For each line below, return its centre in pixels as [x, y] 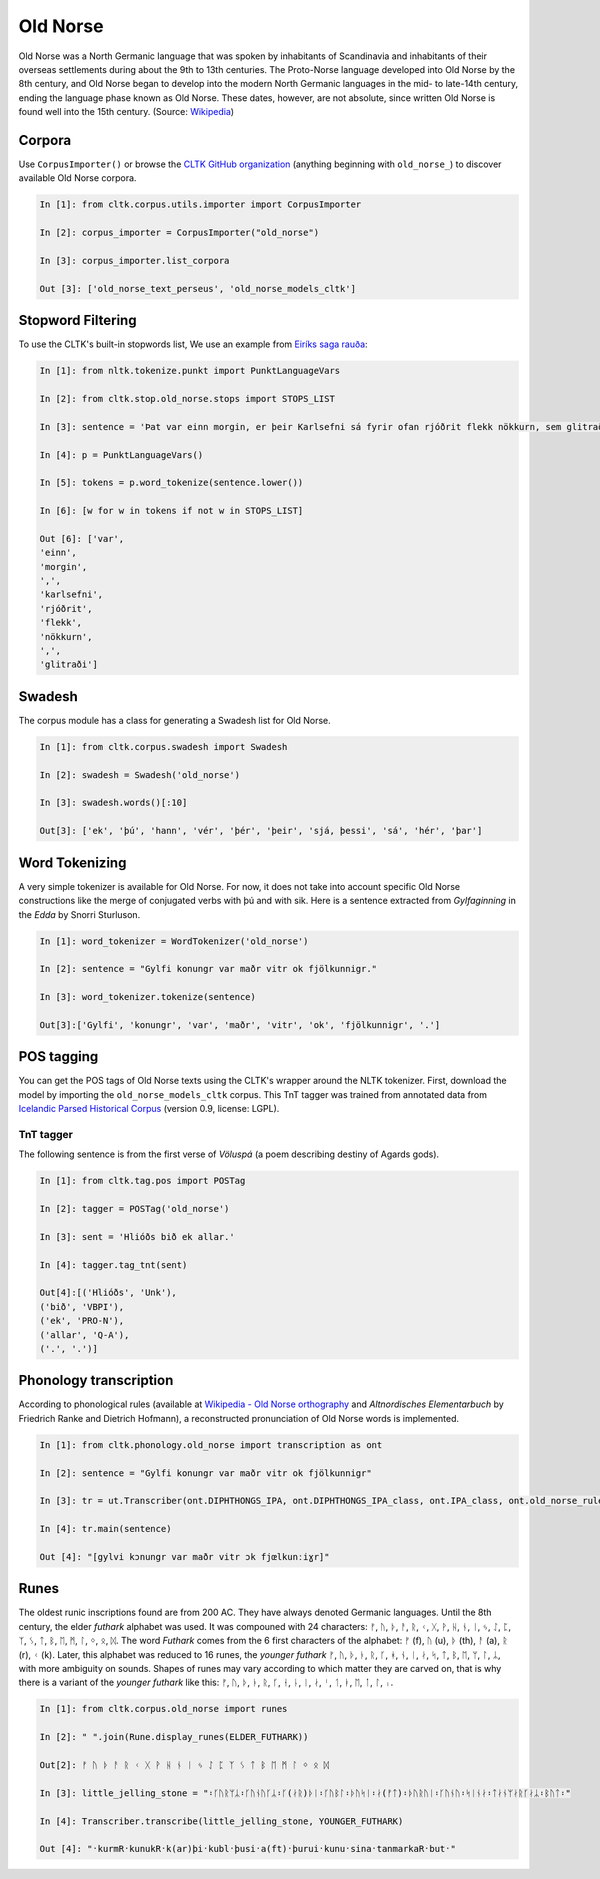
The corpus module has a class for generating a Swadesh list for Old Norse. [175, 720]
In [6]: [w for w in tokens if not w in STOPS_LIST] [171, 511]
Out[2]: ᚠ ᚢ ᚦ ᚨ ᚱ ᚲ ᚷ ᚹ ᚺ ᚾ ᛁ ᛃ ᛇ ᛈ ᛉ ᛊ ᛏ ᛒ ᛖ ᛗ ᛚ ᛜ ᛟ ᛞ [184, 1764]
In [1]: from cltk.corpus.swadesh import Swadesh [163, 746]
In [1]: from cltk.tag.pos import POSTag [142, 1181]
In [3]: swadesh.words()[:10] [113, 803]
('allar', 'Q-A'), [84, 1334]
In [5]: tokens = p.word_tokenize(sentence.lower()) [171, 483]
